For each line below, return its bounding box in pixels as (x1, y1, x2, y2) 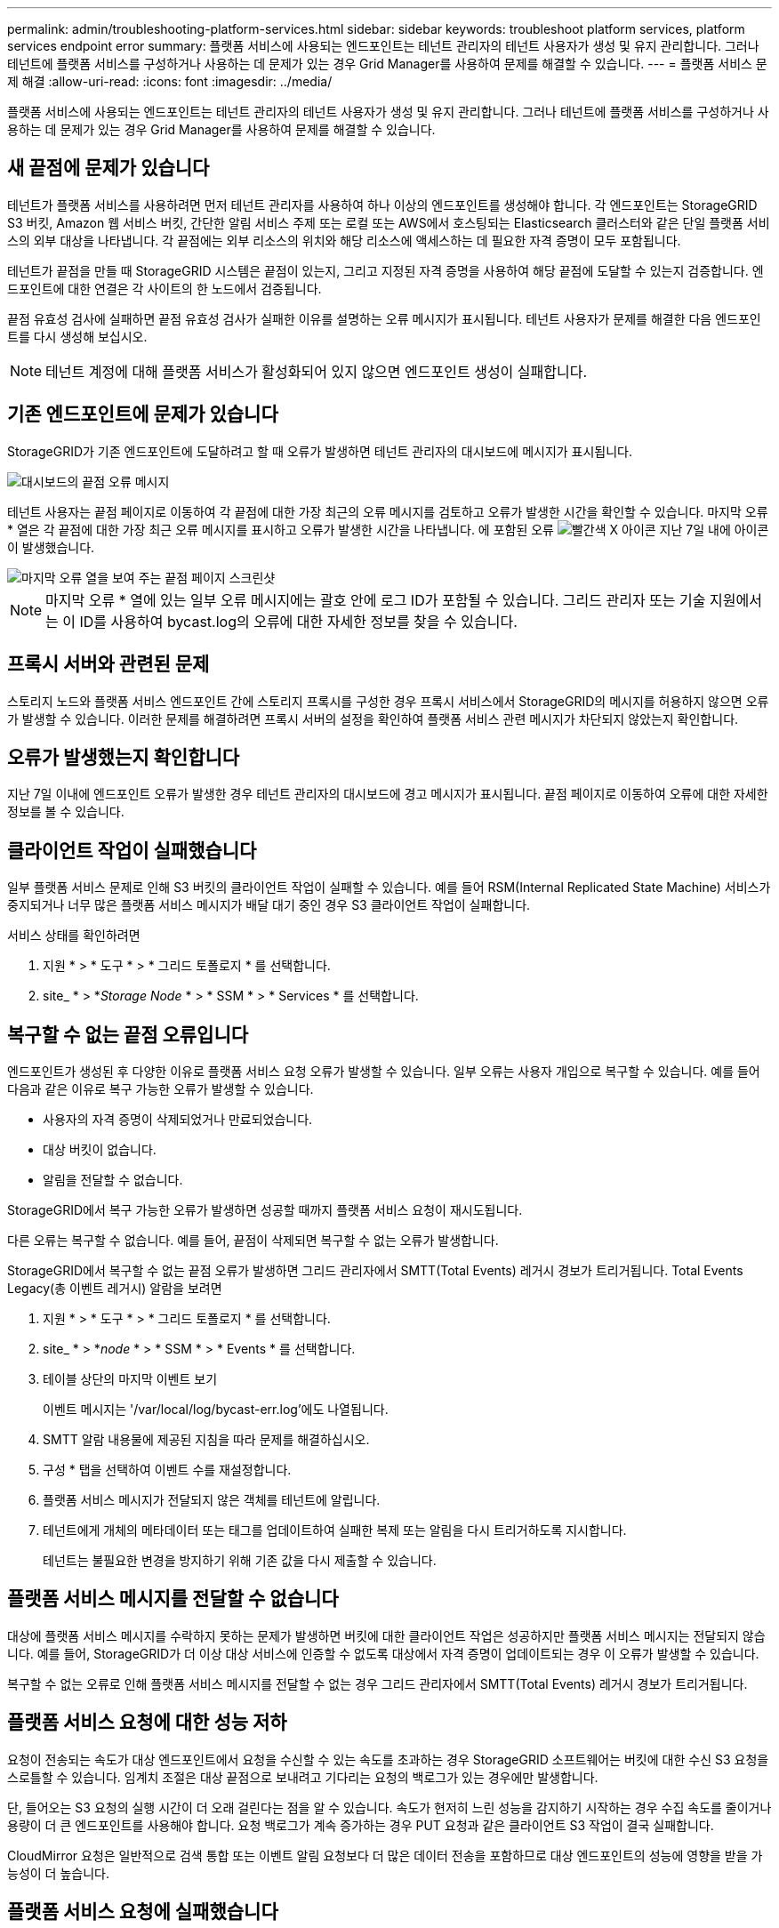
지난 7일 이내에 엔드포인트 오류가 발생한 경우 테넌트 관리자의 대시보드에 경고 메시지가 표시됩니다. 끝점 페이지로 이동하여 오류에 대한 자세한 (7, 786, 768, 802)
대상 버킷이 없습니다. (43, 1142, 157, 1158)
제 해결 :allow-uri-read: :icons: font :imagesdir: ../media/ (7, 74, 333, 89)
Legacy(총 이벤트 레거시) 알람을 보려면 (7, 1281, 222, 1297)
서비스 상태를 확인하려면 (7, 928, 141, 944)
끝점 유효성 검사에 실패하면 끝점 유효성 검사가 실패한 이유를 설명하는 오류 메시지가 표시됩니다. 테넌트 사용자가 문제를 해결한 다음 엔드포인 (7, 310, 761, 326)
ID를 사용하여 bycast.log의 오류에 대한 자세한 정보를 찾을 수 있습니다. (79, 612, 518, 631)
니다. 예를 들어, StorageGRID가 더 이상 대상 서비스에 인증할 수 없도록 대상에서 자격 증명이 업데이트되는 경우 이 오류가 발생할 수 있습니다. (7, 1645, 759, 1661)
